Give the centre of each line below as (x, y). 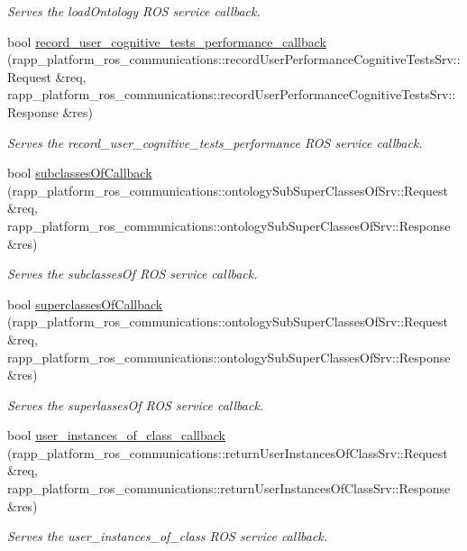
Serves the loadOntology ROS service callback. (134, 11)
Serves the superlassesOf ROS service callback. (136, 404)
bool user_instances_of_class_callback (116, 435)
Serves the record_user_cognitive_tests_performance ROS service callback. (215, 142)
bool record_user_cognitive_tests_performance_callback (167, 41)
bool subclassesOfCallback (80, 173)
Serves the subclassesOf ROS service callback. (133, 274)
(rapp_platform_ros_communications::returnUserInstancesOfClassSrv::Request (228, 452)
